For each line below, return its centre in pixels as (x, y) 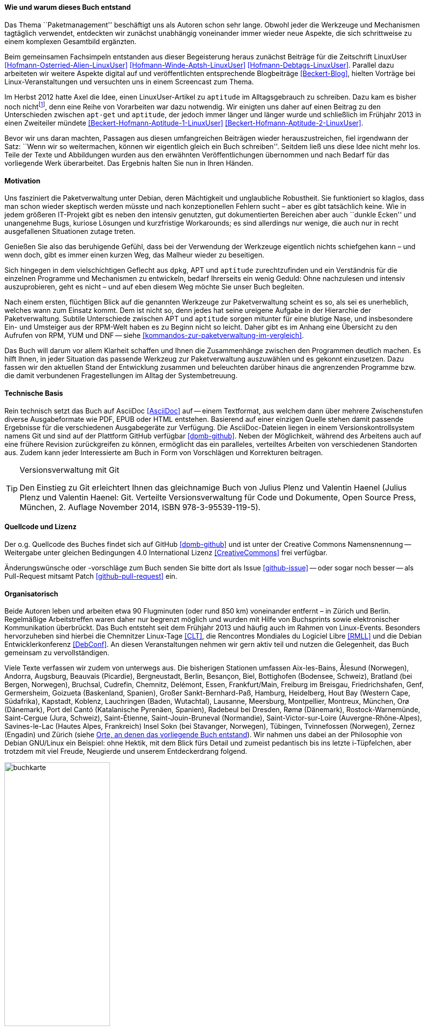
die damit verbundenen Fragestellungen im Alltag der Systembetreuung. (121, 376)
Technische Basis (34, 393)
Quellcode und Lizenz (40, 527)
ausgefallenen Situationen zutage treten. (70, 232)
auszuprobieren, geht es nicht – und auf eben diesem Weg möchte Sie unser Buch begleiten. (154, 287)
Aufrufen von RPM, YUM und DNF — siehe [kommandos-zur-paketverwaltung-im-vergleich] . (154, 335)
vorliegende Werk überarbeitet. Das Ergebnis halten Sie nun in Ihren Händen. (129, 163)
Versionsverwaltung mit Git (69, 470)
